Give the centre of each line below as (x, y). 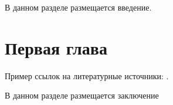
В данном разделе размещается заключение (82, 95)
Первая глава (56, 47)
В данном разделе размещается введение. (78, 7)
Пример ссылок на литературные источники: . (87, 75)
